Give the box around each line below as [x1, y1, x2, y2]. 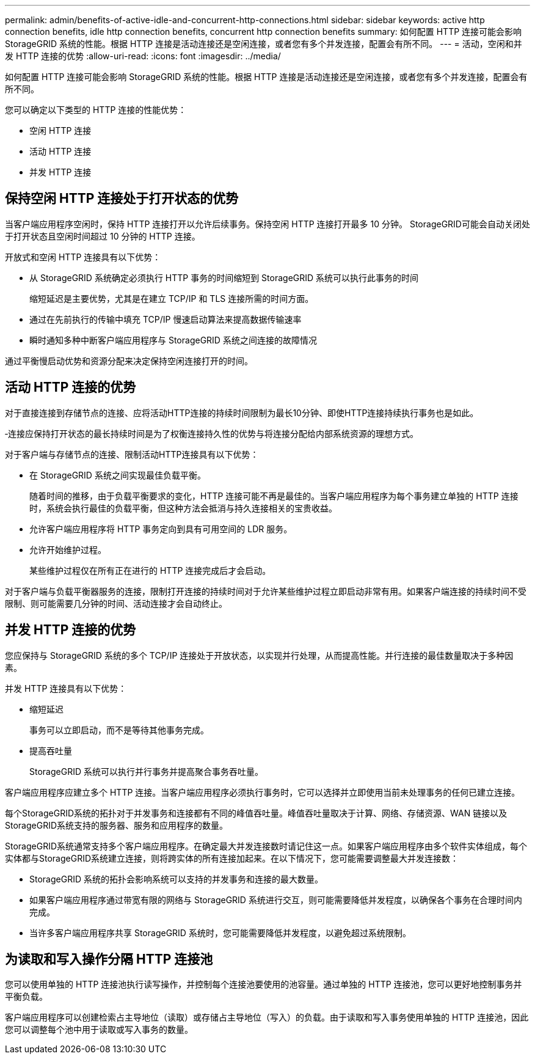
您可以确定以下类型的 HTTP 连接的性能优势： [5, 104, 187, 115]
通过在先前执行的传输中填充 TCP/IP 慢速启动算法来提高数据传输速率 [29, 313, 302, 324]
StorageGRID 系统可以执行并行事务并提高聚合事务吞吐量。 [29, 766, 263, 777]
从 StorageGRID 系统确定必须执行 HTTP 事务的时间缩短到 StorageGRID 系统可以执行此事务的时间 [29, 272, 419, 283]
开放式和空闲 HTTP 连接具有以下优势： [5, 251, 161, 262]
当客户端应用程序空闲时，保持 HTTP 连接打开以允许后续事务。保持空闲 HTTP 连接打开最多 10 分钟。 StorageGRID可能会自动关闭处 [5, 218, 530, 229]
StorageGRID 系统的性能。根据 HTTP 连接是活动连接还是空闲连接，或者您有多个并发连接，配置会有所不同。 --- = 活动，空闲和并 [5, 38, 522, 49]
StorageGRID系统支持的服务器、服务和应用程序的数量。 [5, 819, 228, 830]
